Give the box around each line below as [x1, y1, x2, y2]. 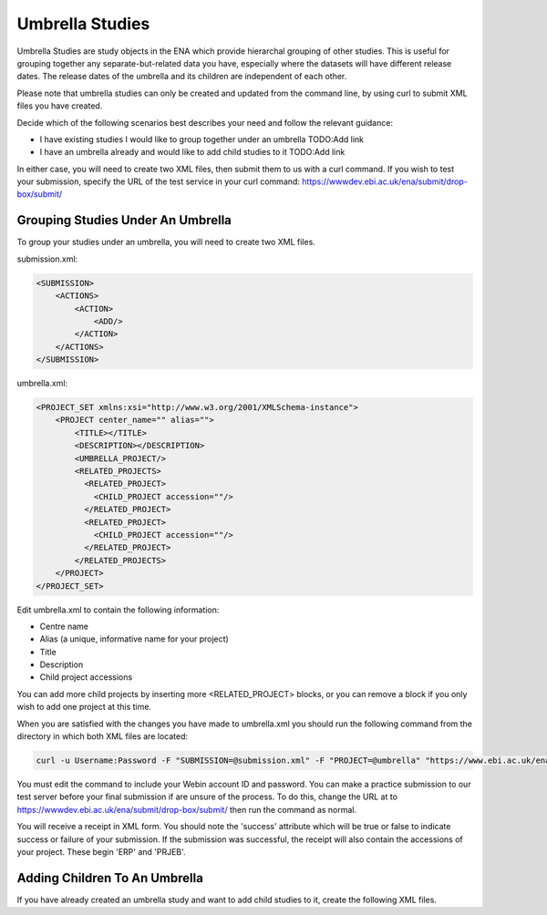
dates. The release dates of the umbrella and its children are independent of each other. [16, 71, 347, 82]
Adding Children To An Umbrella [16, 870, 204, 886]
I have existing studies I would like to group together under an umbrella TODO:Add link [39, 133, 365, 145]
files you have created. [16, 100, 103, 111]
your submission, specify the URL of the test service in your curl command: [16, 176, 301, 187]
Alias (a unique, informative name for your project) [39, 633, 230, 644]
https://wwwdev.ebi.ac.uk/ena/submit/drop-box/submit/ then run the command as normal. [16, 804, 357, 815]
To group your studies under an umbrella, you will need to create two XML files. [16, 237, 316, 248]
